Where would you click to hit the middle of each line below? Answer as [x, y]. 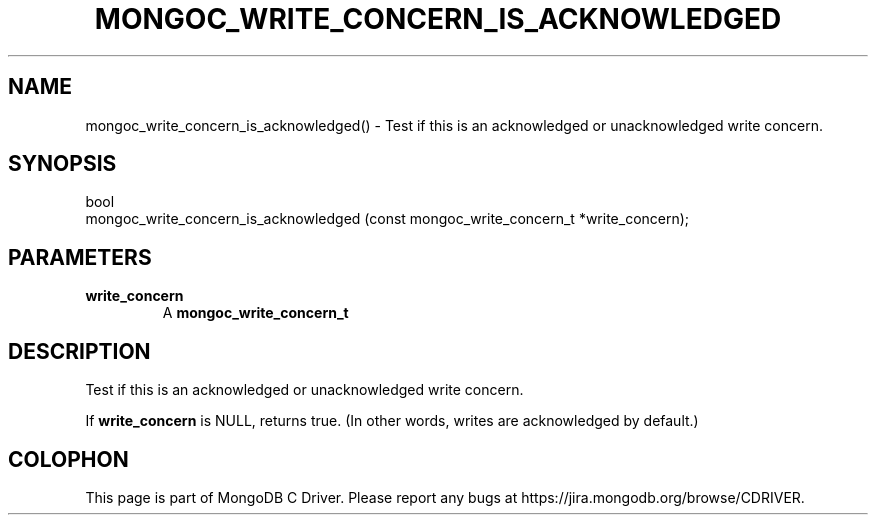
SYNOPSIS [62, 164]
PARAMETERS [80, 257]
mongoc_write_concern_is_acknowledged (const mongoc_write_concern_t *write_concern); [387, 219]
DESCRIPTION [79, 351]
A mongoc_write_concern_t [255, 313]
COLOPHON [68, 459]
